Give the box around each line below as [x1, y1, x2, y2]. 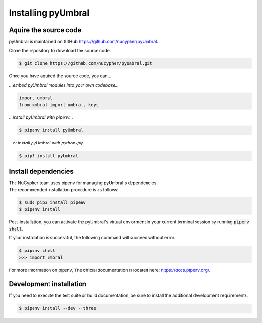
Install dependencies [9, 167, 74, 175]
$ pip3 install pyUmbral [19, 153, 79, 159]
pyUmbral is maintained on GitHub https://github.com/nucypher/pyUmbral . [9, 39, 159, 45]
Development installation [9, 280, 87, 288]
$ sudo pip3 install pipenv [19, 200, 86, 205]
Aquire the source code [9, 26, 82, 34]
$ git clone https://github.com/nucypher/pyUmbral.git [19, 61, 152, 66]
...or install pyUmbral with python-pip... [9, 140, 87, 146]
